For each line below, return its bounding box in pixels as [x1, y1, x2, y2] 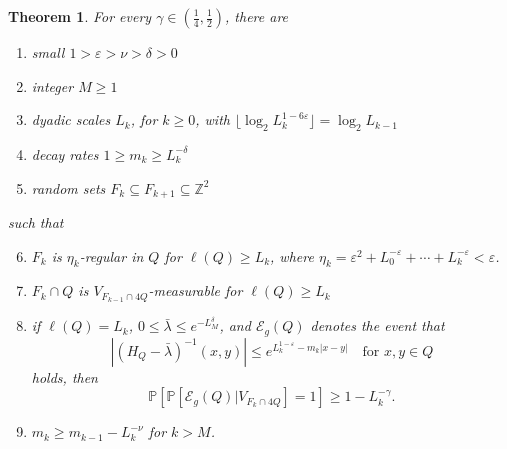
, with [195, 109, 230, 130]
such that [8, 212, 64, 233]
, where [270, 245, 314, 266]
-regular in [79, 245, 144, 266]
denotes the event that [310, 315, 445, 336]
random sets [31, 177, 106, 198]
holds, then [31, 366, 98, 387]
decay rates [31, 143, 99, 164]
